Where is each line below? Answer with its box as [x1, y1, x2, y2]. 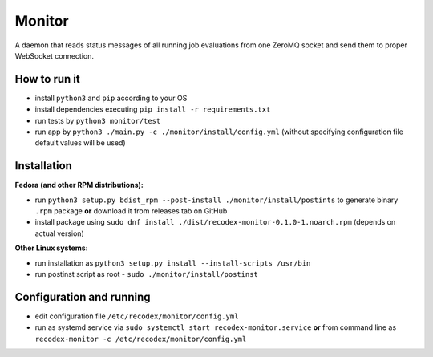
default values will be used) [34, 138, 126, 148]
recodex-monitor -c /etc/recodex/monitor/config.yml [34, 334, 247, 343]
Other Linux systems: [14, 243, 88, 253]
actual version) [34, 229, 84, 238]
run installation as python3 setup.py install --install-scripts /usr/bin [34, 258, 311, 268]
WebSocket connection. [14, 51, 95, 60]
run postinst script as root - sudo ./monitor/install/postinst [34, 270, 258, 279]
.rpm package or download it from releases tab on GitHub [34, 206, 228, 216]
